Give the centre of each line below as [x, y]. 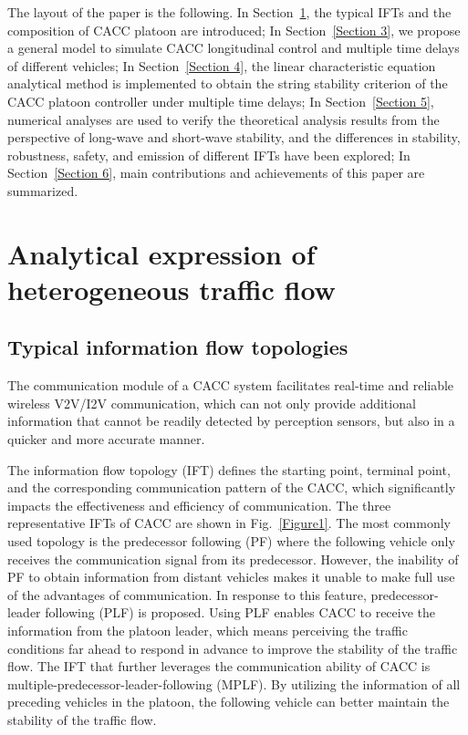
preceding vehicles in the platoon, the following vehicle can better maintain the [229, 702]
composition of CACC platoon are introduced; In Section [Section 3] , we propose [234, 30]
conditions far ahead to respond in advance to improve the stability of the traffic [233, 648]
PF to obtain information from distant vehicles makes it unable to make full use [231, 577]
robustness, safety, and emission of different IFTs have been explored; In [209, 155]
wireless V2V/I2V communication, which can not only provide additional [212, 403]
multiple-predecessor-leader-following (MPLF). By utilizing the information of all [234, 683]
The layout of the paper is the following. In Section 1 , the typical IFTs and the [229, 12]
